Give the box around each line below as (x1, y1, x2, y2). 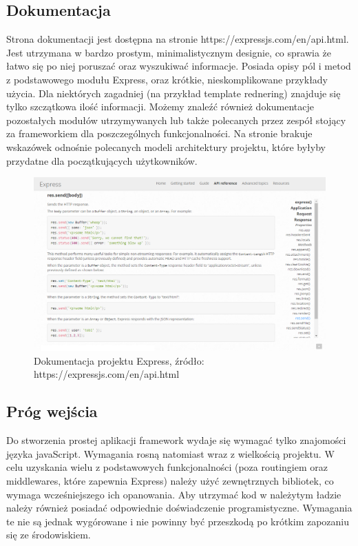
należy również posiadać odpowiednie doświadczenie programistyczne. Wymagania (6, 501, 352, 515)
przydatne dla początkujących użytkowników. (6, 153, 198, 168)
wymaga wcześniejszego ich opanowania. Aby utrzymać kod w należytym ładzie (6, 487, 341, 501)
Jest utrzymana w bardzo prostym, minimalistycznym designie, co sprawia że (6, 45, 332, 59)
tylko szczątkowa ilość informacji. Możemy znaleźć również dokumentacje (6, 99, 314, 114)
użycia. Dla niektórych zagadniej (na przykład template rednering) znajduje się (6, 85, 341, 100)
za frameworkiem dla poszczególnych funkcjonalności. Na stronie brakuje (6, 126, 313, 141)
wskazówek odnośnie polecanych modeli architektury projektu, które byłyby (6, 139, 326, 154)
